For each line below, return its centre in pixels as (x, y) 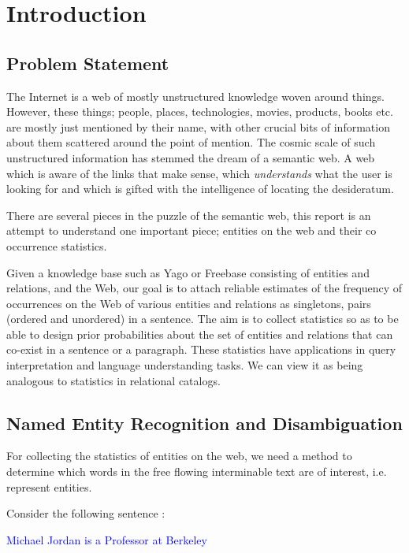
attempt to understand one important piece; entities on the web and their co (191, 230)
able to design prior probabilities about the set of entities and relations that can (200, 334)
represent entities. (49, 486)
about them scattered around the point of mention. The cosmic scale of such (191, 142)
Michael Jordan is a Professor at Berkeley (107, 539)
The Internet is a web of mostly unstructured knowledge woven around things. (195, 96)
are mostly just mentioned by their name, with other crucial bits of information (198, 126)
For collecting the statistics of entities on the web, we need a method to (179, 456)
